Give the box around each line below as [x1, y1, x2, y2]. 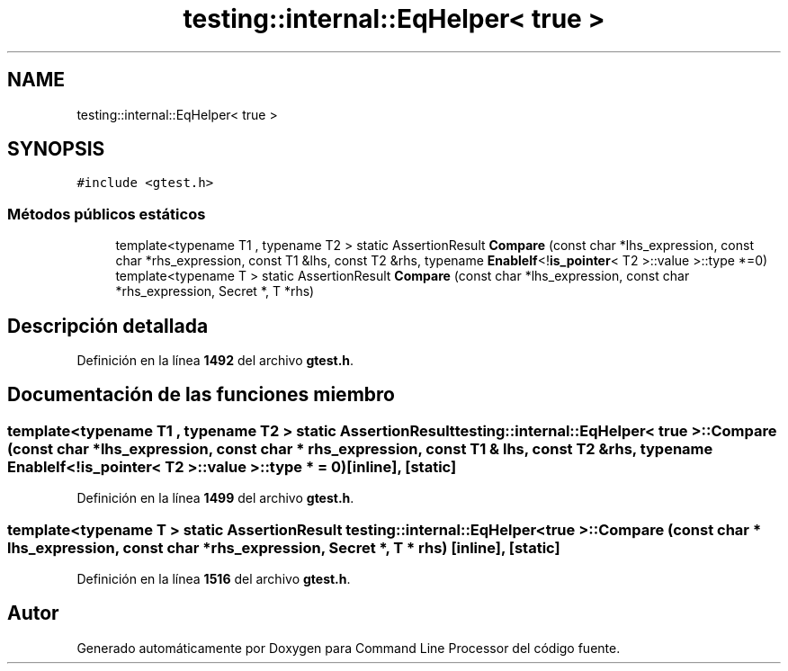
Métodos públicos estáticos [7, 204, 206, 223]
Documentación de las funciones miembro [7, 383, 395, 407]
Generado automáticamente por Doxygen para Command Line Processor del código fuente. [76, 640, 621, 656]
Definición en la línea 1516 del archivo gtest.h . [76, 571, 351, 586]
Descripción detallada [7, 314, 209, 337]
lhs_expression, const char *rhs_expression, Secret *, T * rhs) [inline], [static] [7, 538, 560, 557]
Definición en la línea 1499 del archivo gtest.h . [76, 490, 354, 506]
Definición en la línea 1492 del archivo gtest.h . [76, 353, 354, 369]
